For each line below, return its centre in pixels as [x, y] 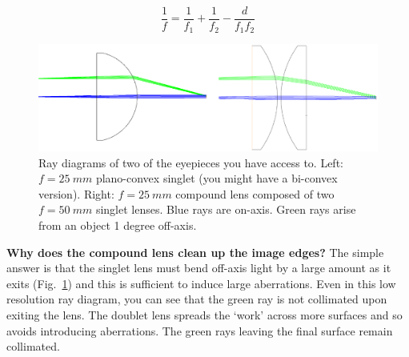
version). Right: [76, 193]
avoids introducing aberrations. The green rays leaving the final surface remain [200, 330]
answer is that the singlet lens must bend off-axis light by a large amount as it [199, 268]
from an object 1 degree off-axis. [118, 225]
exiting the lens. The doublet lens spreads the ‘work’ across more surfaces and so [204, 315]
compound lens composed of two [255, 193]
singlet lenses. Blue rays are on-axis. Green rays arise [226, 209]
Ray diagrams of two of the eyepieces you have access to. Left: [191, 162]
